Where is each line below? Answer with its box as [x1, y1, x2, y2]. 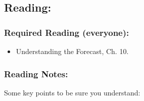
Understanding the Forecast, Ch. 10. [16, 46, 129, 56]
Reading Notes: [4, 67, 68, 80]
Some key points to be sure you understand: [4, 87, 140, 97]
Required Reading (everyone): [4, 26, 129, 38]
